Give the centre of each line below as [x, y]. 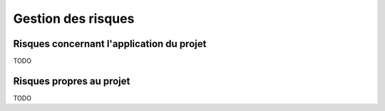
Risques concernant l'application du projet [110, 44]
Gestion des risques [74, 18]
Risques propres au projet [72, 81]
